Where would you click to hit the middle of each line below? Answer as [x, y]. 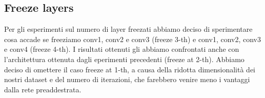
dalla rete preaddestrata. [43, 89]
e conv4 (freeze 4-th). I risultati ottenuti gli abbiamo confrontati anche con [122, 49]
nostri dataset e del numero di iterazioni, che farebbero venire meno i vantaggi [127, 79]
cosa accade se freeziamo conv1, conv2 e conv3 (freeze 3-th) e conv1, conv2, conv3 [133, 39]
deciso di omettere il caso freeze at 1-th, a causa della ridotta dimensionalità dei [130, 69]
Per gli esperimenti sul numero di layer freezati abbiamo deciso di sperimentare [128, 29]
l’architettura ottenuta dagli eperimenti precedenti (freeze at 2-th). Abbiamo [124, 59]
